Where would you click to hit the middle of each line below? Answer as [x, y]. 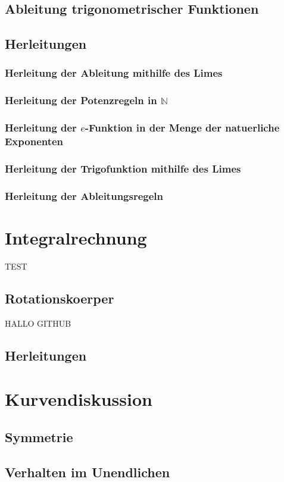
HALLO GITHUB [38, 323]
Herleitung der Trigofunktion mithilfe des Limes [123, 168]
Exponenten [34, 141]
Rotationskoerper [60, 298]
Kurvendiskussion [79, 399]
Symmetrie [39, 436]
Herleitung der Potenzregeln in [81, 100]
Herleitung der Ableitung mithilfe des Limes [114, 73]
